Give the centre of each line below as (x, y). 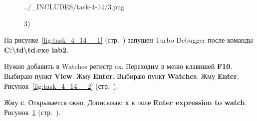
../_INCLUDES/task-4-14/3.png (74, 6)
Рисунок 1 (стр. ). (32, 112)
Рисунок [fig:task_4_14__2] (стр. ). (61, 86)
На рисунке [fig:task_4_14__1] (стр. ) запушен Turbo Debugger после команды (128, 40)
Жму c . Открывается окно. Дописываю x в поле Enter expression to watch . (126, 102)
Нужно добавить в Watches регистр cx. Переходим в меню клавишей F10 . (118, 66)
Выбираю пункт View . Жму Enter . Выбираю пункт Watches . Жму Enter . (122, 76)
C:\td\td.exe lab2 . (36, 49)
